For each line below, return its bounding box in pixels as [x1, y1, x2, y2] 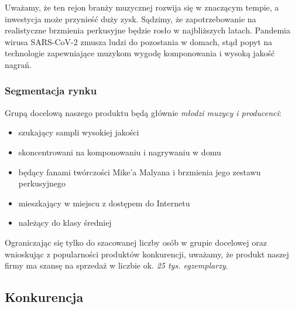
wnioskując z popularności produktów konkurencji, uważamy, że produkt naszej [5, 247, 289, 260]
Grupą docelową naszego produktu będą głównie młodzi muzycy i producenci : [5, 106, 282, 118]
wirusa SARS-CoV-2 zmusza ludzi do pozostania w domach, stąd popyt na [5, 35, 273, 47]
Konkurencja [5, 288, 84, 306]
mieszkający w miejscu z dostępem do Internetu [18, 196, 190, 209]
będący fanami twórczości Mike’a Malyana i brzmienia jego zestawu [18, 165, 261, 178]
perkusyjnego [18, 177, 66, 189]
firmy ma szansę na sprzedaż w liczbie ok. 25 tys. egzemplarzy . [5, 259, 228, 271]
